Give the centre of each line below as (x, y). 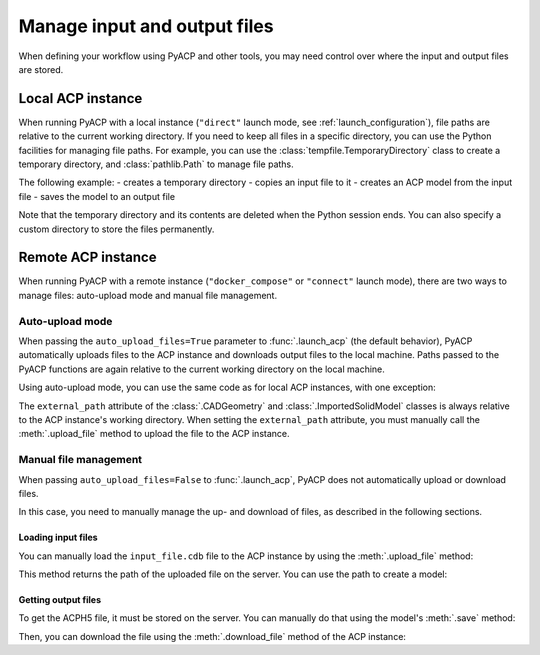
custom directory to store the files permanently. (116, 229)
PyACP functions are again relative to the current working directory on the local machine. (201, 369)
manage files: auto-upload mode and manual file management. (148, 295)
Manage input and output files (146, 26)
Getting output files (60, 600)
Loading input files (58, 537)
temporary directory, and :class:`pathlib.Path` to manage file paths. (156, 164)
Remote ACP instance (87, 257)
